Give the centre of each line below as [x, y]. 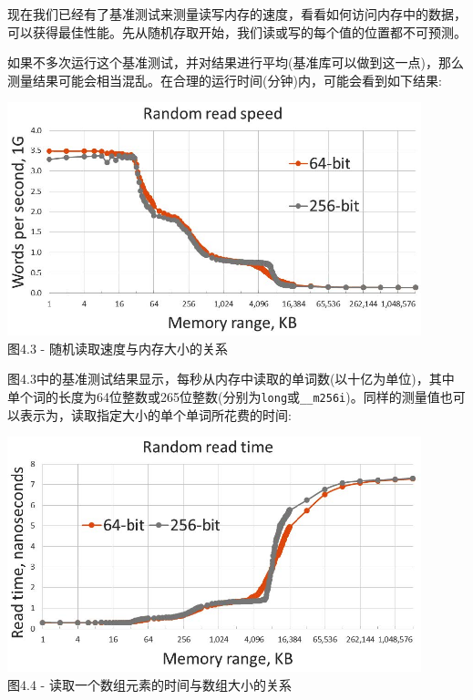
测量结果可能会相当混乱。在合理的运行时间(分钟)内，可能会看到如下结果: [225, 80]
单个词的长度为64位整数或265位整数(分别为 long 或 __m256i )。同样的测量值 [224, 397]
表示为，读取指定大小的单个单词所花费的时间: [155, 414]
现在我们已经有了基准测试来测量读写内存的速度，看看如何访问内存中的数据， [237, 14]
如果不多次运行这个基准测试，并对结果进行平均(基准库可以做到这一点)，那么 [236, 62]
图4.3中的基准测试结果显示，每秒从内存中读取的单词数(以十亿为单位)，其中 [231, 379]
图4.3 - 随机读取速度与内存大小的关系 [118, 348]
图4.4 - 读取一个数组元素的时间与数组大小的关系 [149, 684]
